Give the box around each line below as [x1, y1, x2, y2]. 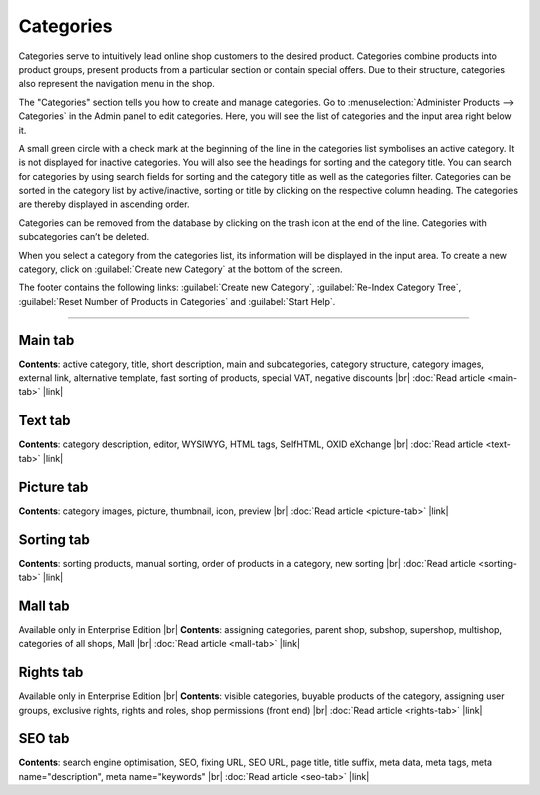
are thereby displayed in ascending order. [18, 198, 190, 210]
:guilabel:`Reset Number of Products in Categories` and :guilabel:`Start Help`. [18, 295, 336, 307]
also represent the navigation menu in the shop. [18, 78, 215, 90]
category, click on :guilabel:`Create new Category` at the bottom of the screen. [18, 263, 343, 275]
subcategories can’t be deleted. [18, 231, 150, 243]
